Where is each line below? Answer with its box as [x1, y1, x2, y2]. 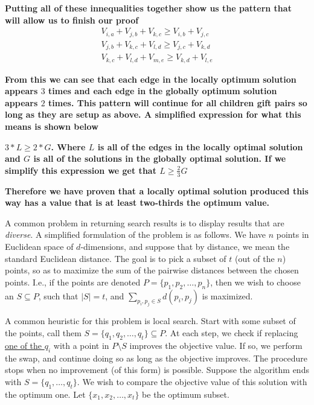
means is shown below [5, 120, 98, 133]
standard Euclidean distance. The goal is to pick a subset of [5, 252, 226, 264]
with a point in [53, 339, 109, 351]
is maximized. [202, 289, 253, 302]
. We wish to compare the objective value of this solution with [77, 375, 307, 387]
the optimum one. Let [5, 387, 86, 400]
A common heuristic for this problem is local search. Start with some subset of [5, 314, 296, 327]
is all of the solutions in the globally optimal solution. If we [33, 152, 286, 165]
